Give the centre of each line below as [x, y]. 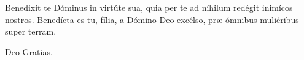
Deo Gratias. [29, 51]
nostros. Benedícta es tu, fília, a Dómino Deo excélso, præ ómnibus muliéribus [152, 19]
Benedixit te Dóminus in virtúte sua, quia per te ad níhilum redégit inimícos [149, 7]
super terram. [31, 31]
